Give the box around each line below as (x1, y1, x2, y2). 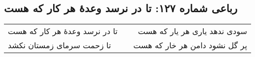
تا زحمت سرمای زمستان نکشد (8, 39, 111, 51)
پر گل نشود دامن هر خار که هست (133, 39, 247, 51)
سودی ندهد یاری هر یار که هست (138, 25, 247, 37)
